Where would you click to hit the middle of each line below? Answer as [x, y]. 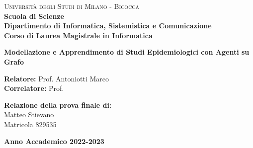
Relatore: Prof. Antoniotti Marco [57, 78]
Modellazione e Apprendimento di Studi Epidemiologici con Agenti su [127, 52]
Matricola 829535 [30, 124]
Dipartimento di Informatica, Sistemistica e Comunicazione [108, 26]
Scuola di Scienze [34, 16]
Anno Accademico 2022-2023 [54, 141]
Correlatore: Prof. [34, 88]
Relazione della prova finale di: [58, 105]
